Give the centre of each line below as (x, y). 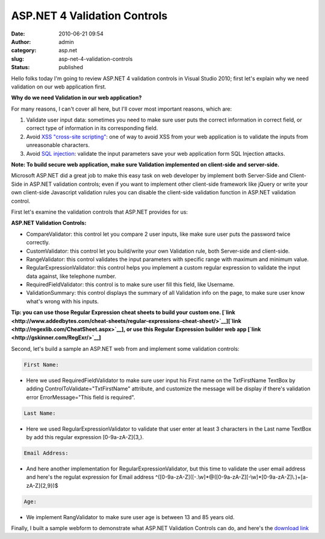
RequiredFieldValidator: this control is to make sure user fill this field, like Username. (130, 285)
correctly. (38, 242)
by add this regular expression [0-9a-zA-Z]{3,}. (85, 437)
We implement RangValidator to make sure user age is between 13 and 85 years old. (130, 517)
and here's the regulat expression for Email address (90, 477)
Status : (20, 67)
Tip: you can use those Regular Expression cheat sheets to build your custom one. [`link (123, 312)
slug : (17, 59)
